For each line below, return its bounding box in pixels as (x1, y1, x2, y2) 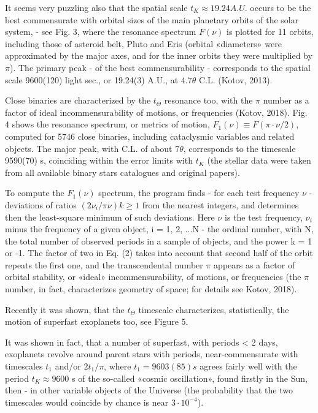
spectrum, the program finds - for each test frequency (98, 186, 300, 199)
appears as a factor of (214, 258, 295, 271)
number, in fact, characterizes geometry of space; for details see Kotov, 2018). (5, 282, 297, 295)
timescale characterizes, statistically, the (138, 303, 289, 316)
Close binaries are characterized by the (5, 94, 151, 107)
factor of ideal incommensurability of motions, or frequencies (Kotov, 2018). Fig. (5, 105, 308, 118)
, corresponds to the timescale (183, 142, 296, 154)
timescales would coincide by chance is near (5, 395, 169, 408)
